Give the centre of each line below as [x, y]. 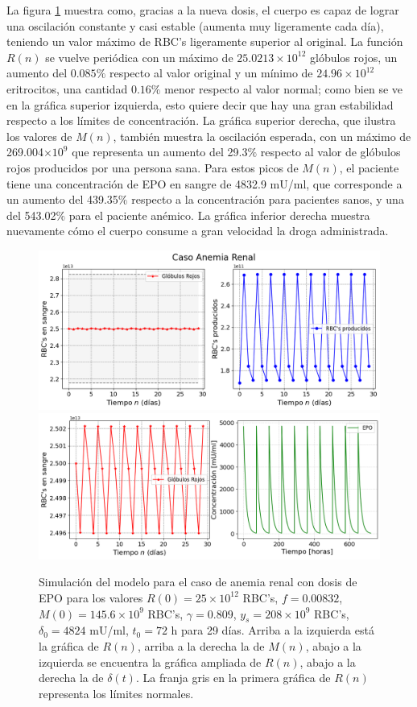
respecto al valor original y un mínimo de [211, 73]
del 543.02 [31, 215]
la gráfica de [69, 645]
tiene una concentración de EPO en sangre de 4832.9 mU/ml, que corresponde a [204, 183]
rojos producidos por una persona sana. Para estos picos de [153, 167]
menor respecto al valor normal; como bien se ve [284, 88]
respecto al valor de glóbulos [330, 152]
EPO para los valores [91, 597]
